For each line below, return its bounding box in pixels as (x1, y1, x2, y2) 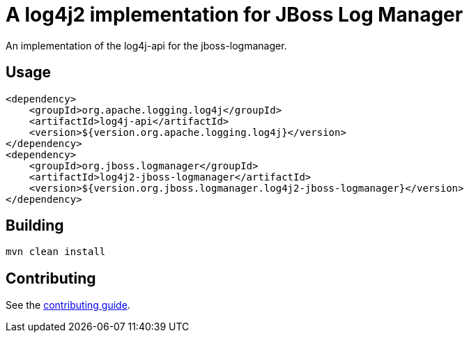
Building (6, 217, 64, 235)
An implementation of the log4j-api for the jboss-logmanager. (6, 39, 287, 52)
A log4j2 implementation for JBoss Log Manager (6, 3, 463, 26)
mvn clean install (6, 246, 106, 258)
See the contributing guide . (6, 299, 130, 312)
